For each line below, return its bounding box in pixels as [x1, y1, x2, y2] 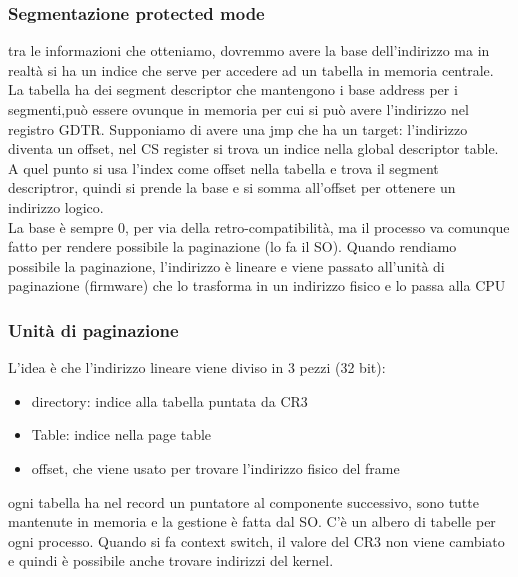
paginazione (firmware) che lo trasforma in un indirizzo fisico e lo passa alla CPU [8, 275, 506, 296]
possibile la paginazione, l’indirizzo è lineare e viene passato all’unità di [8, 255, 445, 276]
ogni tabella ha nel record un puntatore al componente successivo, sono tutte [8, 491, 479, 512]
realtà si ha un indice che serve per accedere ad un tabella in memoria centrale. [8, 59, 494, 80]
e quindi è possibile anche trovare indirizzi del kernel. [8, 550, 334, 571]
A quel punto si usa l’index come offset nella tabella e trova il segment [8, 157, 439, 178]
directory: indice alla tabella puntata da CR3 [31, 390, 308, 411]
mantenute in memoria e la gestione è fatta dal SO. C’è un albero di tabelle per [8, 511, 496, 532]
